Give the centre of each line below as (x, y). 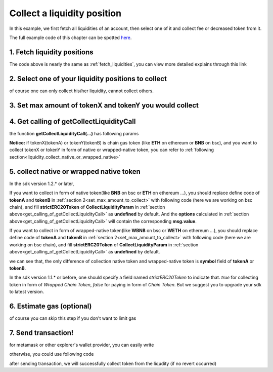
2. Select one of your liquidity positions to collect (88, 79)
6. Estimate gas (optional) (51, 306)
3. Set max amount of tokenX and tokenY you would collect (104, 105)
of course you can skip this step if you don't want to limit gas (73, 318)
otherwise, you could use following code (52, 354)
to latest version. (27, 292)
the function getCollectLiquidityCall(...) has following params (74, 133)
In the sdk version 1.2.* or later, (42, 183)
